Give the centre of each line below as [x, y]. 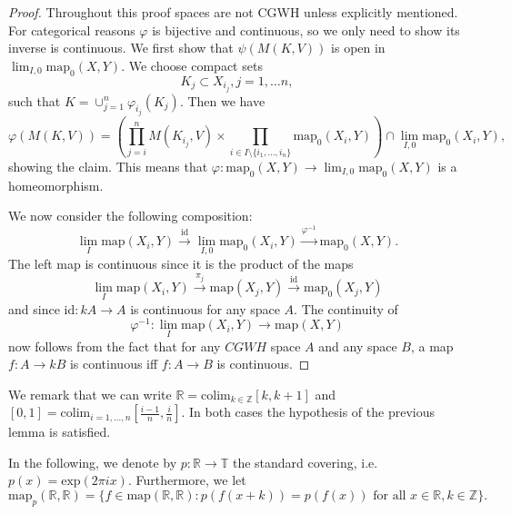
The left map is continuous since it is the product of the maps [181, 264]
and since [34, 308]
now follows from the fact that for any [115, 346]
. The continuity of [346, 308]
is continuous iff [114, 364]
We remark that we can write [90, 394]
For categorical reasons [72, 30]
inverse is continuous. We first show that [121, 48]
